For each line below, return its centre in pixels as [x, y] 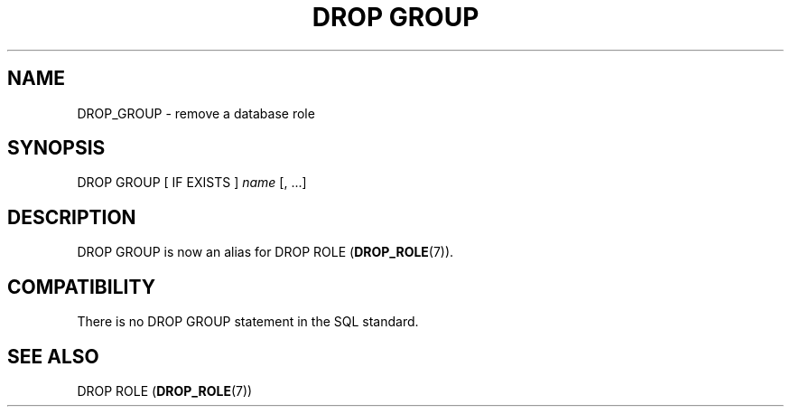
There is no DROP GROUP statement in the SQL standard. [248, 322]
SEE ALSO [53, 356]
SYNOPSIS [56, 148]
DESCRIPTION [72, 217]
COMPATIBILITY [81, 287]
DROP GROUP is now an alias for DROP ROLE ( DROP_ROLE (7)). [265, 252]
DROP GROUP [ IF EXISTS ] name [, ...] [192, 183]
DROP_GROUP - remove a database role [196, 113]
